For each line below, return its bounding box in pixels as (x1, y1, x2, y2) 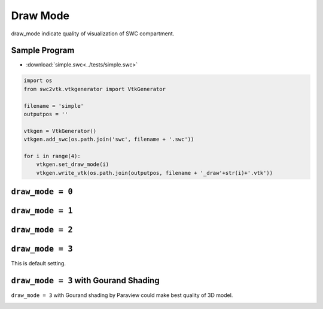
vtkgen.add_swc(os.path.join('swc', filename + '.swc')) (23, 136, 194, 143)
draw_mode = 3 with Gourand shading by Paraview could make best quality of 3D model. (11, 292, 233, 299)
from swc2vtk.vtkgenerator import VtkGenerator (23, 86, 166, 92)
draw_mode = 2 (11, 225, 73, 235)
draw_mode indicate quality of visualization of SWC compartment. (11, 30, 175, 37)
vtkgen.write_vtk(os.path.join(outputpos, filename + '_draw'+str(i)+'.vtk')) (36, 169, 273, 176)
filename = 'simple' (23, 102, 84, 109)
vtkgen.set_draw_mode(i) (36, 161, 109, 168)
